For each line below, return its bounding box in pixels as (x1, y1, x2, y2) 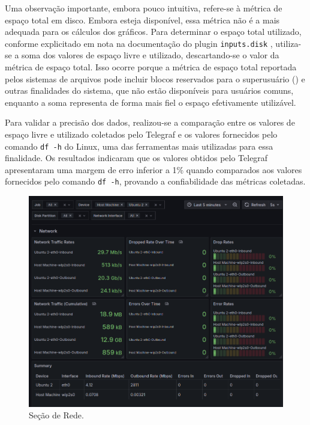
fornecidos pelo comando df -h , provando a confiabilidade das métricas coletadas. (5, 175, 306, 188)
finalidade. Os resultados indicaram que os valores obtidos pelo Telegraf (5, 151, 268, 164)
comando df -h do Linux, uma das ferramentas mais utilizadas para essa (5, 139, 273, 152)
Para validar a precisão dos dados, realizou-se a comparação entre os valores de (5, 116, 295, 129)
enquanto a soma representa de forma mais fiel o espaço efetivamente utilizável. (5, 96, 296, 108)
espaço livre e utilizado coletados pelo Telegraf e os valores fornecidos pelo (5, 128, 278, 140)
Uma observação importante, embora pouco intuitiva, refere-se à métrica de (5, 2, 282, 14)
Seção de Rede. (29, 409, 84, 421)
